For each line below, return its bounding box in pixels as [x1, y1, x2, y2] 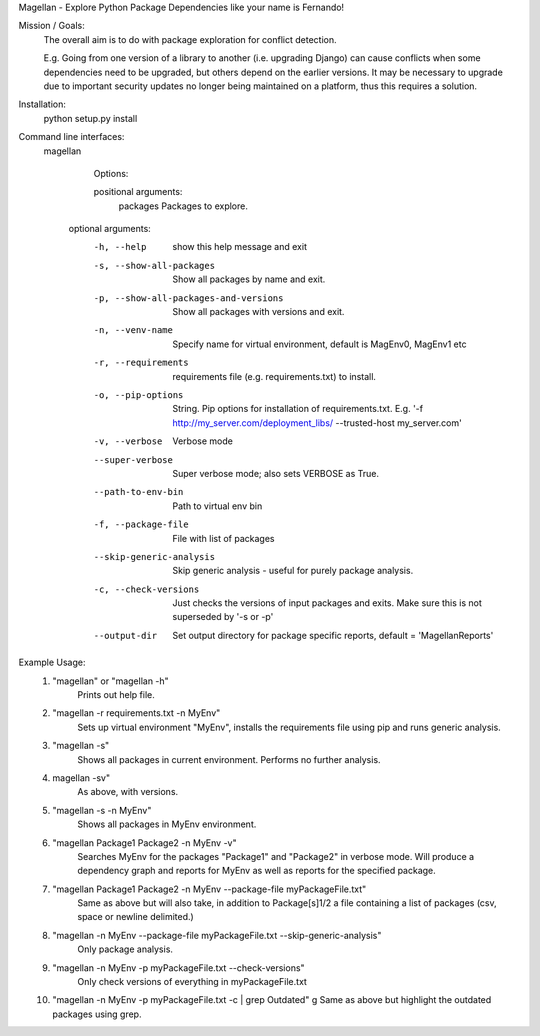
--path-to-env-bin [93, 486, 184, 498]
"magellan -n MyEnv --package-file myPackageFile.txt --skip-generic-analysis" [52, 929, 382, 941]
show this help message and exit [172, 241, 307, 253]
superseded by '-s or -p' [172, 611, 274, 623]
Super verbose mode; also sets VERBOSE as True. [172, 467, 380, 479]
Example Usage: [18, 656, 86, 669]
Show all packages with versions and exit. [172, 306, 345, 318]
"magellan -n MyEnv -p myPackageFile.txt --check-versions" [52, 961, 305, 974]
